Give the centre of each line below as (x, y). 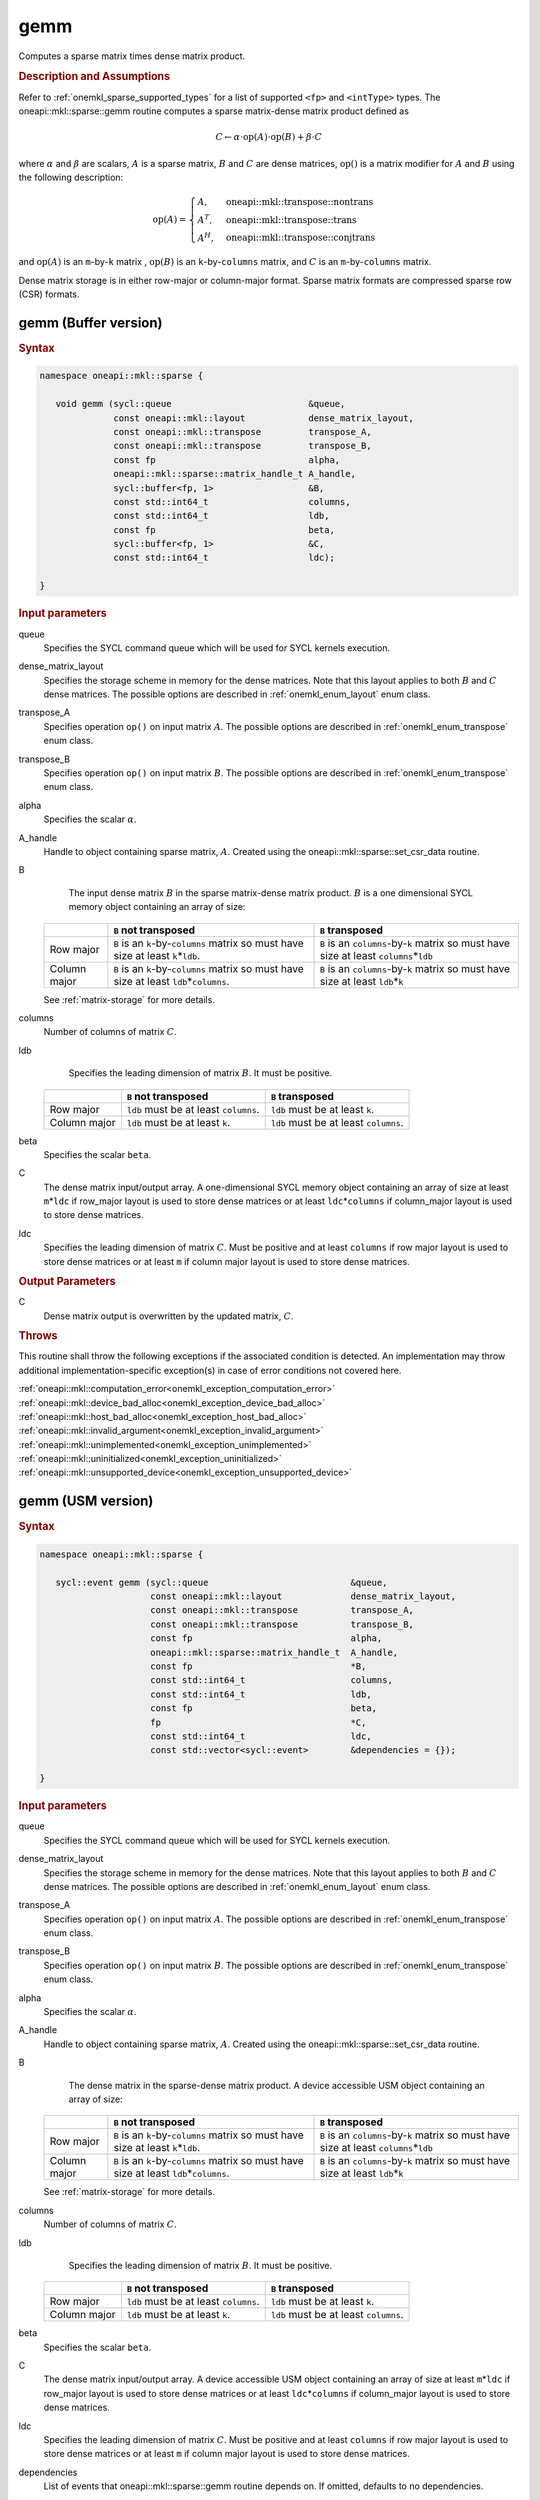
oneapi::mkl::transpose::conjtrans (300, 238)
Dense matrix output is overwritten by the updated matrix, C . (168, 1316)
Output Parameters (67, 1282)
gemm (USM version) (86, 1501)
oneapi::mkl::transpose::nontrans (299, 202)
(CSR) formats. (49, 294)
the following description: (71, 177)
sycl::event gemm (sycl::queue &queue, (221, 1582)
